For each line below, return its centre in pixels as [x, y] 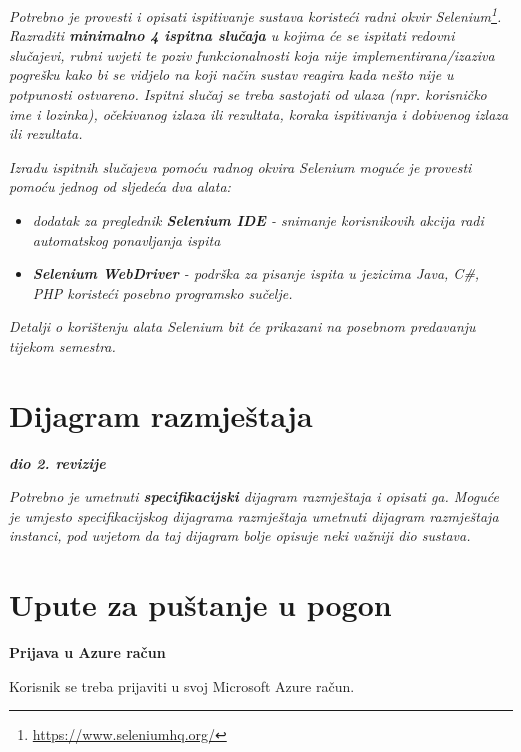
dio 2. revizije [57, 462]
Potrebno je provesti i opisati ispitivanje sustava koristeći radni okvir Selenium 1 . [255, 14]
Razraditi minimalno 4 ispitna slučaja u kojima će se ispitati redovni [232, 35]
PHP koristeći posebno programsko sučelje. [162, 292]
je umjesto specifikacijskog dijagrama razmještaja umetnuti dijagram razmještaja [254, 515]
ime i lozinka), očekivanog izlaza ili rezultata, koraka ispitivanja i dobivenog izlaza [259, 113]
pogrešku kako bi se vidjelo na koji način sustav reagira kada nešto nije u [231, 74]
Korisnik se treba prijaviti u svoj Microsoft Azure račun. [182, 685]
